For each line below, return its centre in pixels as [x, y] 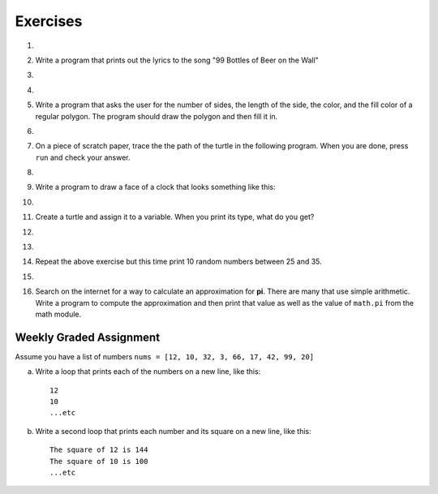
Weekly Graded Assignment [88, 337]
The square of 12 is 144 [99, 450]
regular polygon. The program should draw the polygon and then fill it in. [157, 116]
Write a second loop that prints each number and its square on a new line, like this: [173, 431]
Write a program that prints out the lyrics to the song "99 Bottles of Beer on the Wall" [177, 60]
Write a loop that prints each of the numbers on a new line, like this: [148, 372]
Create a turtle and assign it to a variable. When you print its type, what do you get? [175, 217]
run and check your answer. [83, 157]
